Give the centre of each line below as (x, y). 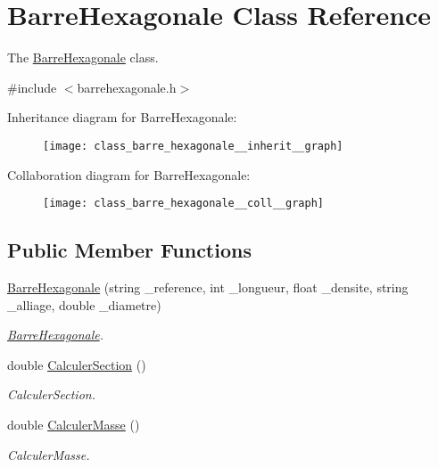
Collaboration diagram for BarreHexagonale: (129, 174)
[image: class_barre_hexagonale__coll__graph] (183, 204)
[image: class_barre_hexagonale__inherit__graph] (193, 146)
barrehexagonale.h (127, 87)
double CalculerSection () (77, 364)
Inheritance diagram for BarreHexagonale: (122, 117)
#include (32, 87)
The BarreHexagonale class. (83, 57)
